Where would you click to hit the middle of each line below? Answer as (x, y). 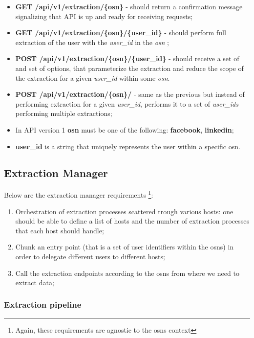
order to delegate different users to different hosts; (90, 256)
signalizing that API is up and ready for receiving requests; (104, 16)
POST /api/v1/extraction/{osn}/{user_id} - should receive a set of (127, 58)
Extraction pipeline (43, 304)
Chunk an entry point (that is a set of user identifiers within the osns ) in (125, 247)
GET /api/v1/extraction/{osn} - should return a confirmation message (129, 6)
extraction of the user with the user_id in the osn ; (92, 42)
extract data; (35, 282)
